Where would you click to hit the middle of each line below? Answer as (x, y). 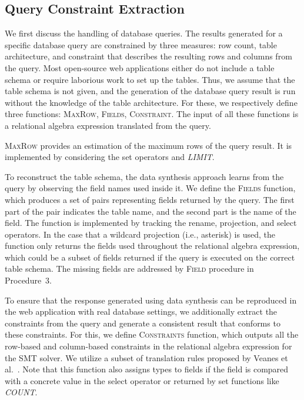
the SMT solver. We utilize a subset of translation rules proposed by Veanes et (146, 357)
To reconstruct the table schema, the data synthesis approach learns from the (144, 176)
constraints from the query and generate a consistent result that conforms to (143, 323)
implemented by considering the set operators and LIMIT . (110, 157)
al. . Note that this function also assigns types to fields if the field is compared (147, 369)
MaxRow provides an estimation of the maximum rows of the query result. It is (148, 145)
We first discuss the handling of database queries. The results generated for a (144, 33)
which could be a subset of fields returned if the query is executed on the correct (150, 257)
